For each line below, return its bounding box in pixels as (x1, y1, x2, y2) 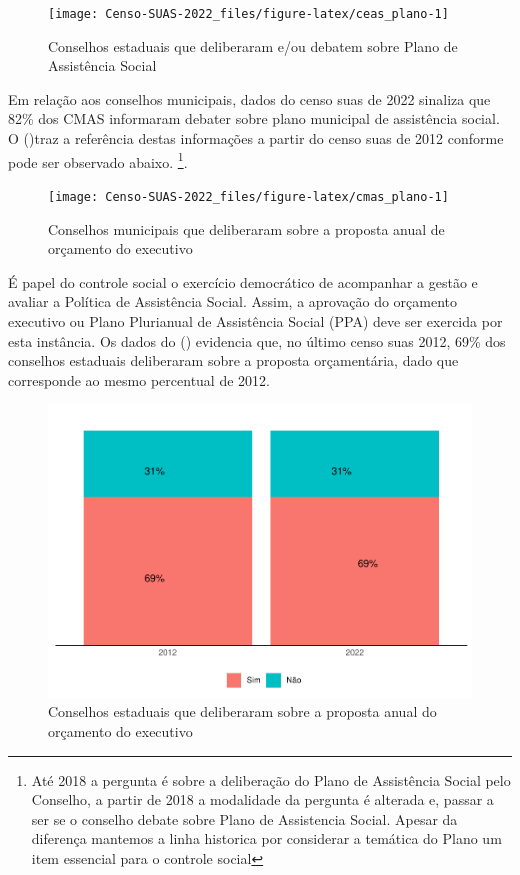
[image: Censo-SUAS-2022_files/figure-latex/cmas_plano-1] (48, 189, 449, 204)
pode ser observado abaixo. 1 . (8, 148, 188, 172)
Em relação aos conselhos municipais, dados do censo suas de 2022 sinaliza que (8, 88, 491, 109)
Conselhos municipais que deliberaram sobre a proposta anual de (48, 218, 445, 239)
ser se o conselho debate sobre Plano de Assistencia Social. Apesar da (31, 808, 458, 829)
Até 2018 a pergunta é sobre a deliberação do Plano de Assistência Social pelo (31, 769, 511, 790)
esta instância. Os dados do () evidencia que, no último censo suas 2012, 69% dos (8, 330, 506, 351)
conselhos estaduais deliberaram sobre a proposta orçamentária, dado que (8, 350, 459, 371)
